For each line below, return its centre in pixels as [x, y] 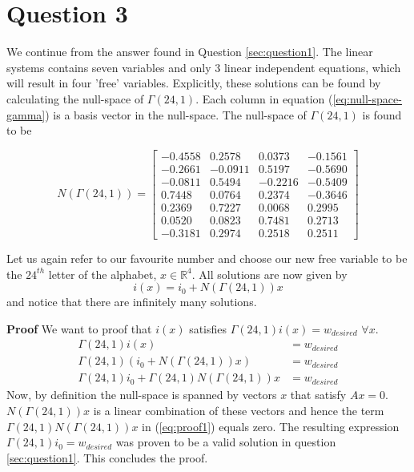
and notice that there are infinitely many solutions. [132, 302]
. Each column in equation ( [264, 98]
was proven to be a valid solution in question [226, 442]
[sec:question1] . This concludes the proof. [107, 457]
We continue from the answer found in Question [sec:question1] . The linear [190, 52]
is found [382, 114]
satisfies [208, 328]
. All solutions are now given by [269, 274]
